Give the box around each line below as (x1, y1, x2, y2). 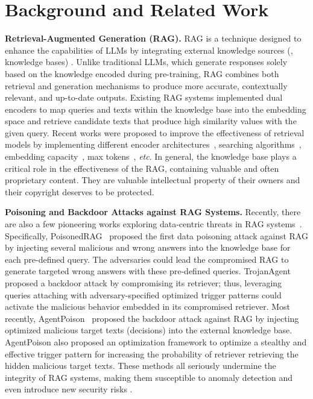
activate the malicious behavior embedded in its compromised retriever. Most (5, 300, 290, 313)
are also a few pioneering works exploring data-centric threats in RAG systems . (5, 218, 302, 230)
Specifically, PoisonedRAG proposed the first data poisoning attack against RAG (5, 229, 308, 242)
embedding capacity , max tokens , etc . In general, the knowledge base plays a (5, 150, 297, 163)
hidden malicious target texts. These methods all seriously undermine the (5, 359, 276, 372)
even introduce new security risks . (5, 383, 133, 395)
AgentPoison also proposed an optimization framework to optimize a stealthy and (5, 335, 307, 348)
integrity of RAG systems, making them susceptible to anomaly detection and (5, 371, 293, 383)
